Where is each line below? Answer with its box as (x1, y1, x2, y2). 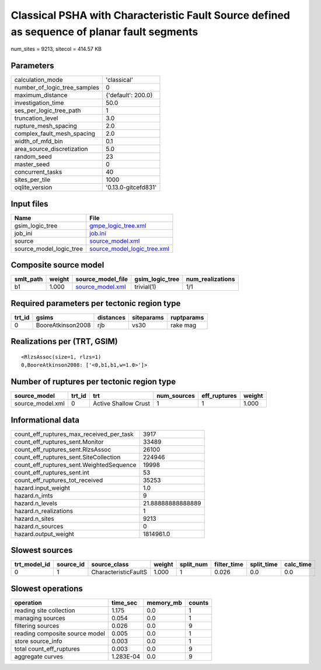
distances (97, 313, 125, 321)
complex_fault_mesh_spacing (14, 129, 96, 138)
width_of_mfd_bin (14, 138, 64, 146)
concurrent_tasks (14, 168, 62, 176)
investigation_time (14, 99, 64, 107)
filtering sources (14, 621, 60, 630)
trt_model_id (14, 561, 51, 569)
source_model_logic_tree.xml (89, 245, 169, 253)
